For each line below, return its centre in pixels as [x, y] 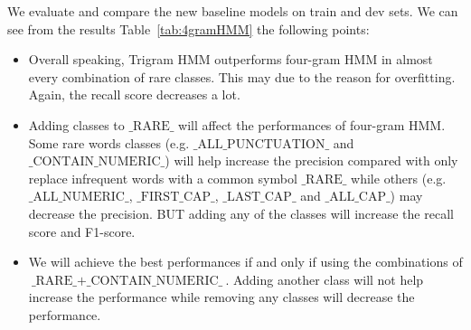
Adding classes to [76, 124]
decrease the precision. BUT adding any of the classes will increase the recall [241, 213]
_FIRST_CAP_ [176, 198]
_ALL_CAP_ [358, 198]
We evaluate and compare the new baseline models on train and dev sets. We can [233, 11]
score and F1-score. [82, 231]
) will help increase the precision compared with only [311, 160]
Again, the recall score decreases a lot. [134, 94]
